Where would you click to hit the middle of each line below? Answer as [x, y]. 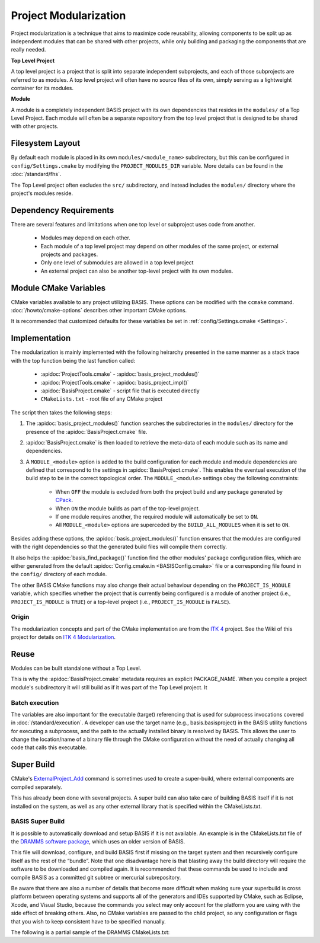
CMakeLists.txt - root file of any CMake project [102, 399]
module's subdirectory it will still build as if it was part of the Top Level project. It [109, 687]
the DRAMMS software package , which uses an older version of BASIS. [98, 842]
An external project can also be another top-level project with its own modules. [137, 271]
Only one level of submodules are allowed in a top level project [117, 263]
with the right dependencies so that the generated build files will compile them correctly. [119, 547]
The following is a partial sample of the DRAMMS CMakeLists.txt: [90, 932]
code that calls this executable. [49, 747]
